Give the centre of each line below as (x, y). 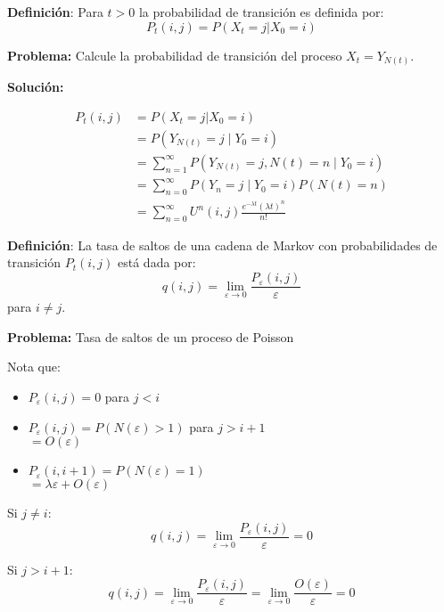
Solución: (36, 87)
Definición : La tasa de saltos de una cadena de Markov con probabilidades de (222, 245)
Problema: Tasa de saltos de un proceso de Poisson (151, 336)
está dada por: (157, 262)
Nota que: (34, 367)
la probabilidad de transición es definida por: (261, 12)
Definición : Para (55, 12)
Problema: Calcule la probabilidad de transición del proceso (175, 55)
